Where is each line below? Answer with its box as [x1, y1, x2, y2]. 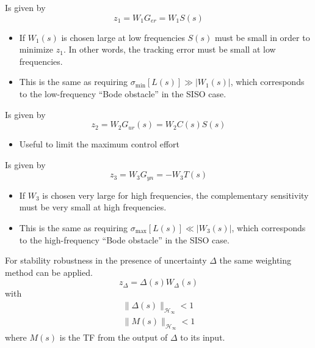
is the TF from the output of [59, 331, 168, 344]
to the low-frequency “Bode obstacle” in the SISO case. [19, 87, 226, 100]
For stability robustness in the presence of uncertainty [5, 254, 207, 267]
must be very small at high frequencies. [19, 201, 167, 213]
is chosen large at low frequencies [61, 31, 185, 43]
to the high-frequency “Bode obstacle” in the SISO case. [19, 233, 230, 246]
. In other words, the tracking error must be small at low [63, 43, 276, 56]
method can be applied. [5, 265, 93, 278]
